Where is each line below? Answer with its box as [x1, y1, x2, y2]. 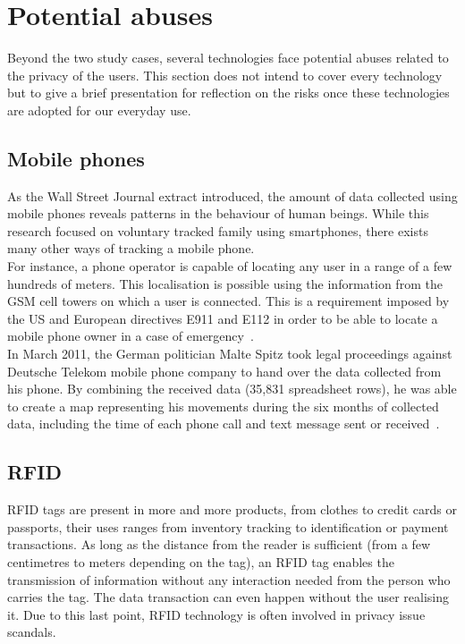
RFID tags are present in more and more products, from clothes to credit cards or [7, 500, 457, 519]
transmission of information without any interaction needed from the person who [7, 570, 451, 589]
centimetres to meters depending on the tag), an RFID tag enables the [7, 553, 394, 571]
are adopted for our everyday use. [7, 100, 191, 119]
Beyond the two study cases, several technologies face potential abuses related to [7, 48, 449, 67]
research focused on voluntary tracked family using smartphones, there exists [7, 221, 428, 240]
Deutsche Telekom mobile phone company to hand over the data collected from [7, 361, 442, 380]
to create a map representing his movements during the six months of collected [7, 396, 439, 415]
